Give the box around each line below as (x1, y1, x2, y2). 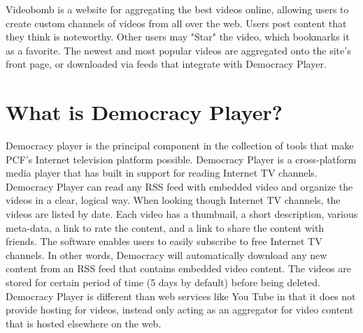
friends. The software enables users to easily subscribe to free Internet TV (6, 234, 322, 249)
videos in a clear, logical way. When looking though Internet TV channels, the (6, 193, 341, 207)
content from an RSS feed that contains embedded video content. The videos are (6, 261, 351, 276)
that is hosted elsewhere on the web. (6, 316, 162, 330)
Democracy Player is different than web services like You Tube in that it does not (6, 288, 356, 303)
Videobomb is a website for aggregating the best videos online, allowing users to (6, 2, 349, 16)
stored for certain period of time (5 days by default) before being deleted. (6, 275, 320, 290)
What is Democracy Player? (6, 98, 283, 126)
